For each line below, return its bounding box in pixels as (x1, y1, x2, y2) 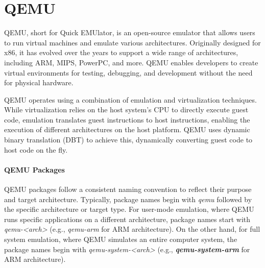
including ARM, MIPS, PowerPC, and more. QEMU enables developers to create (4, 57, 258, 67)
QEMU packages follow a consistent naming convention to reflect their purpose (4, 184, 252, 194)
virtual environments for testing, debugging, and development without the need (4, 67, 253, 78)
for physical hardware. (4, 77, 74, 88)
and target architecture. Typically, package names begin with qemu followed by (4, 193, 252, 204)
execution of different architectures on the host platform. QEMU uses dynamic (4, 124, 250, 135)
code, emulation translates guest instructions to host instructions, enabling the (4, 114, 250, 125)
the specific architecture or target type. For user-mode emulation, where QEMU (4, 204, 254, 214)
